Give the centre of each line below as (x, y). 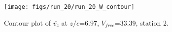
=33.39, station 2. (141, 22)
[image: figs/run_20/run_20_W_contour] (69, 7)
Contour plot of (27, 22)
